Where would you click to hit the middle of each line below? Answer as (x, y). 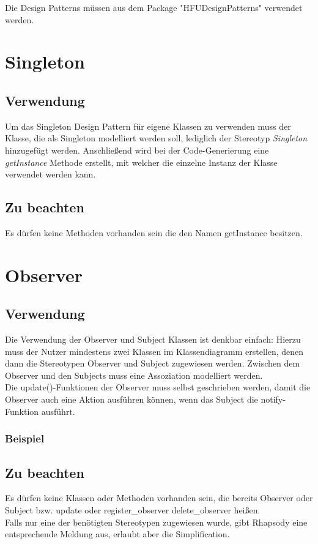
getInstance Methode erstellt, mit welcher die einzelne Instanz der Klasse (141, 162)
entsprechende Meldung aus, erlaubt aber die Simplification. (117, 534)
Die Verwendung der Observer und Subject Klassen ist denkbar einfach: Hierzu (153, 339)
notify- (273, 399)
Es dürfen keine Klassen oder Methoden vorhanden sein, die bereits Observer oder (159, 498)
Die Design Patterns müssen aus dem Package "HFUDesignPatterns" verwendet (154, 7)
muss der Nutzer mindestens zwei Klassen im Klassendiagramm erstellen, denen (154, 351)
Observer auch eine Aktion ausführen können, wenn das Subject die (131, 399)
